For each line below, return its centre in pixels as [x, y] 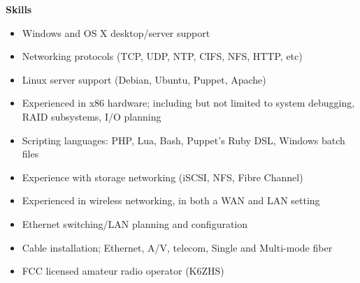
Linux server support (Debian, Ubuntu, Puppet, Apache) [144, 79]
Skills [19, 9]
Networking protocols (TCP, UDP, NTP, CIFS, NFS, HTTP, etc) [162, 56]
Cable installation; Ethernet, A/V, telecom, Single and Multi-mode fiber [177, 247]
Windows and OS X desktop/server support [116, 32]
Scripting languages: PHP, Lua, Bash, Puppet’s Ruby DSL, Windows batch [183, 140]
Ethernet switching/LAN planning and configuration [135, 223]
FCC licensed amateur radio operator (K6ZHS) [123, 271]
